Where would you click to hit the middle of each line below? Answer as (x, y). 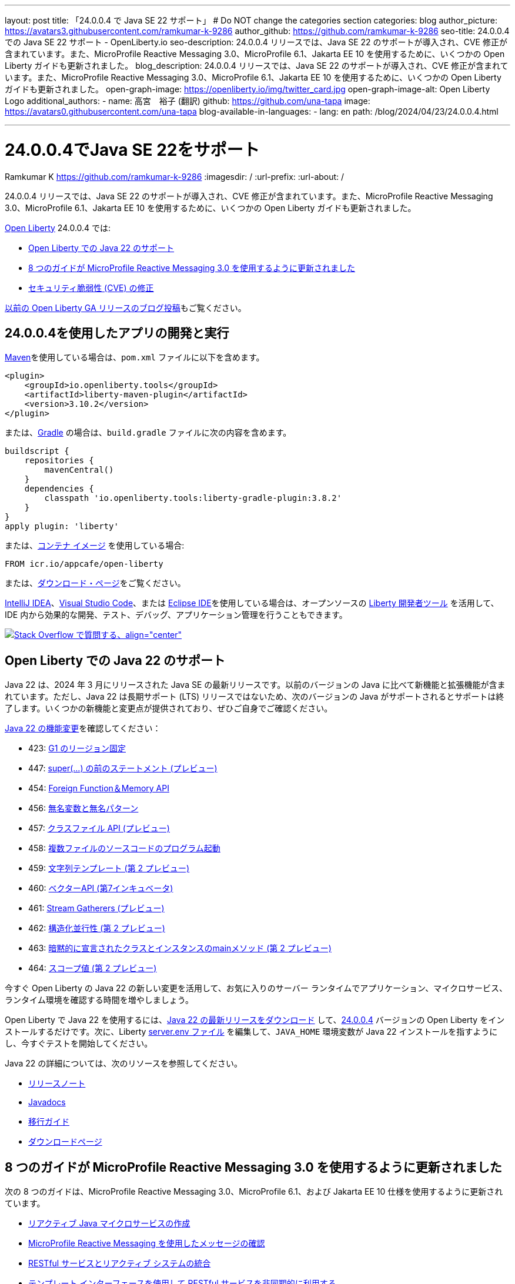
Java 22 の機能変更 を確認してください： (83, 728)
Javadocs (47, 1102)
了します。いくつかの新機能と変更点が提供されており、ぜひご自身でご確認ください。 (169, 708)
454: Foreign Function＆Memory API (99, 788)
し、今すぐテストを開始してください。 (79, 1044)
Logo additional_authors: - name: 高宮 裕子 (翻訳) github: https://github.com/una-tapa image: (188, 101)
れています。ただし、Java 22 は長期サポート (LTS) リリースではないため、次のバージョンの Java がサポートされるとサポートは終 (255, 697)
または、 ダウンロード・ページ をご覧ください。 (95, 583)
